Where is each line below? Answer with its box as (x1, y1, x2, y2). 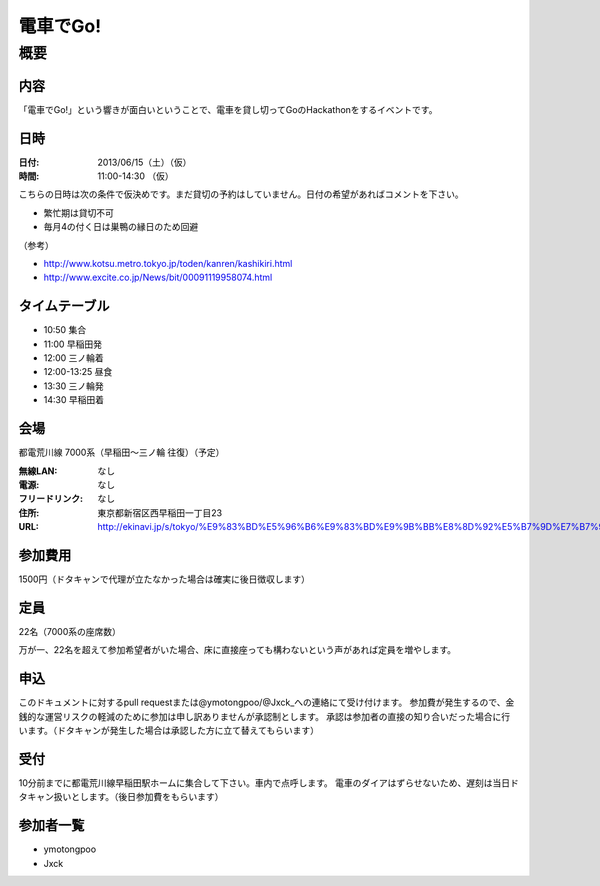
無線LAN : (18, 465, 58, 477)
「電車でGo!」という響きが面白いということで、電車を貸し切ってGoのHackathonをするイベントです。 (18, 103, 438, 115)
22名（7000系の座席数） (18, 625, 122, 637)
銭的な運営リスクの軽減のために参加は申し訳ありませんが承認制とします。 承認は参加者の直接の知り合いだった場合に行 (18, 710, 511, 722)
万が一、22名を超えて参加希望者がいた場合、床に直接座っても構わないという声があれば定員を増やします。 (18, 644, 457, 656)
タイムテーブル (18, 298, 110, 315)
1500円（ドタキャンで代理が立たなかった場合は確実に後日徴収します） (18, 573, 310, 585)
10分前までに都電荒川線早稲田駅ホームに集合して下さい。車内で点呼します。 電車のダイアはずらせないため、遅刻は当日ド (18, 776, 519, 789)
